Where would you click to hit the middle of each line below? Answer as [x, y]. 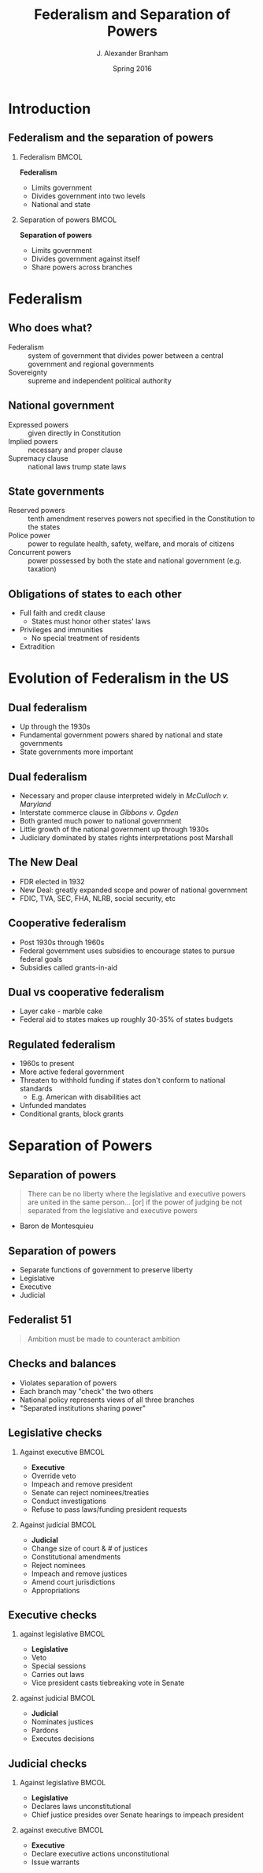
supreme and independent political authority [100, 380]
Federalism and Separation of [132, 15]
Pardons [45, 1730]
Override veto [54, 1475]
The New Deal [43, 863]
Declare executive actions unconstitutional [100, 1854]
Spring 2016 [132, 68]
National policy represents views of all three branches [107, 1400]
